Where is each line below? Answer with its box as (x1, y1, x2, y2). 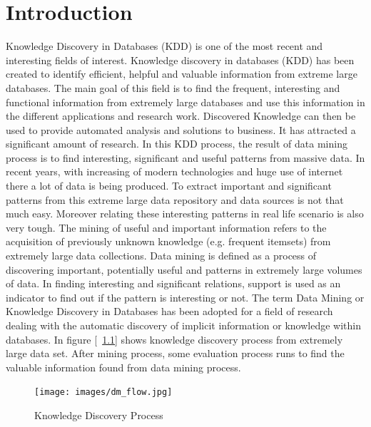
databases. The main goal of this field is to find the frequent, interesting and (6, 80, 340, 95)
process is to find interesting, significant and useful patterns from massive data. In (6, 150, 365, 165)
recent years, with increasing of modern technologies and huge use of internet (6, 164, 343, 179)
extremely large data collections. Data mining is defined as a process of (6, 248, 317, 263)
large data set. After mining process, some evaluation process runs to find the (6, 346, 345, 361)
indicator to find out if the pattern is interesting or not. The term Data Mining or (6, 289, 365, 304)
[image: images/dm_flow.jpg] (34, 387, 173, 398)
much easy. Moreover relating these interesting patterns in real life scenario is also (6, 206, 364, 221)
